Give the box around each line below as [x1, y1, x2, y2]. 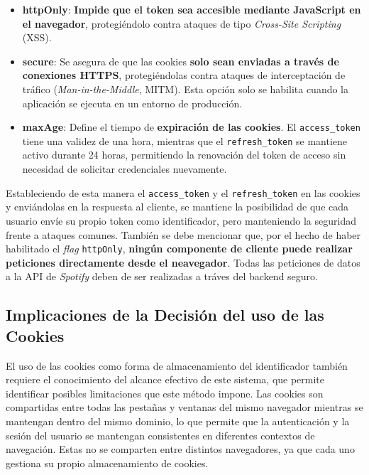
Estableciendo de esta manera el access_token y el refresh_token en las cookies [6, 185, 360, 200]
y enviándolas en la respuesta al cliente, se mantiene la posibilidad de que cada [6, 199, 349, 214]
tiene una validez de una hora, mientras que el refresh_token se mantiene [22, 133, 348, 148]
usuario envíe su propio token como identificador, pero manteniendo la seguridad [6, 213, 356, 228]
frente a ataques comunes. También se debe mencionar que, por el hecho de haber [6, 227, 361, 242]
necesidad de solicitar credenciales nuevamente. [22, 161, 227, 176]
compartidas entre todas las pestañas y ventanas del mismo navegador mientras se [6, 400, 363, 415]
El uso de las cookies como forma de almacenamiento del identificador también [6, 358, 348, 373]
